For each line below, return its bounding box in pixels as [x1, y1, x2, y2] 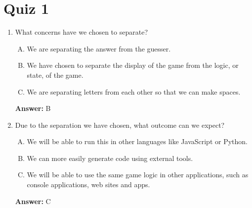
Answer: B [15, 103, 51, 113]
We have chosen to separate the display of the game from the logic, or [27, 60, 239, 70]
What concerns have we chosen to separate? [15, 27, 148, 37]
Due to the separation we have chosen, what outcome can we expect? [15, 119, 225, 130]
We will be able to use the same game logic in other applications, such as [27, 169, 249, 180]
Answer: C [15, 196, 51, 206]
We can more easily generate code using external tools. [27, 153, 193, 163]
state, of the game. [27, 69, 84, 80]
